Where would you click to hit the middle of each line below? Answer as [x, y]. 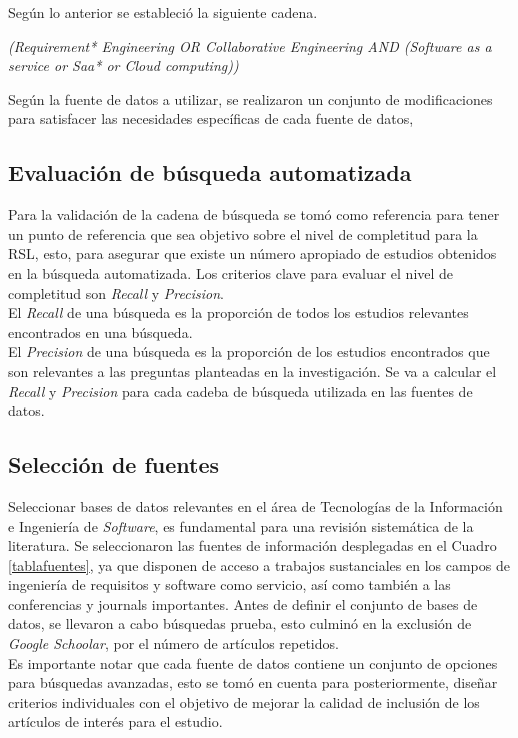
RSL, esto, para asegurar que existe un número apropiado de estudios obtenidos [252, 253]
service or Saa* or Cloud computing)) [123, 65]
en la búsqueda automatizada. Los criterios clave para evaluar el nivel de [231, 272]
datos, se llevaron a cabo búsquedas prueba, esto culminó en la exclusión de [240, 623]
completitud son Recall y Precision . [116, 292]
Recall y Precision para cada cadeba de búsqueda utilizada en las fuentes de [240, 390]
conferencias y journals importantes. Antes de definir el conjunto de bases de [243, 603]
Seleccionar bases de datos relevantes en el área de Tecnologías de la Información [255, 505]
